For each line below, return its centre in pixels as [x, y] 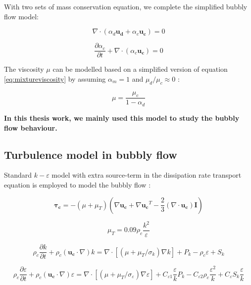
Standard [18, 175]
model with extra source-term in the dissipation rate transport [147, 175]
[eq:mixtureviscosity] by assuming [55, 78]
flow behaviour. [31, 127]
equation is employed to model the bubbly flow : [77, 184]
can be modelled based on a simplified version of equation [140, 69]
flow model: [21, 16]
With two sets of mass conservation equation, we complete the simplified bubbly [126, 6]
